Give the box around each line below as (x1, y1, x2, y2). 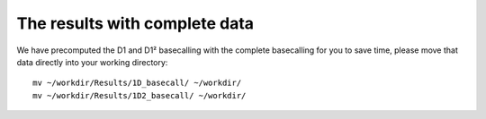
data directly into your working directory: (16, 56, 168, 67)
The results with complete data (16, 13, 255, 33)
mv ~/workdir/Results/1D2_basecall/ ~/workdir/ (32, 90, 247, 100)
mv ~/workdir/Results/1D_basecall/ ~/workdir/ (32, 78, 242, 89)
